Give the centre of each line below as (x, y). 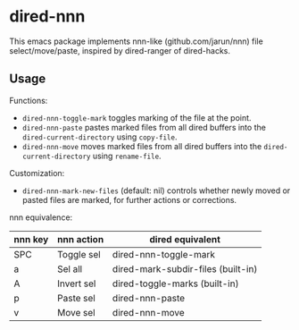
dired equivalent (185, 239)
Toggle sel (79, 254)
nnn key (31, 239)
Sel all (70, 268)
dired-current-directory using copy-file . (100, 137)
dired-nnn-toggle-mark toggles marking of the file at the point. (137, 117)
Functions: (29, 100)
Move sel (76, 312)
